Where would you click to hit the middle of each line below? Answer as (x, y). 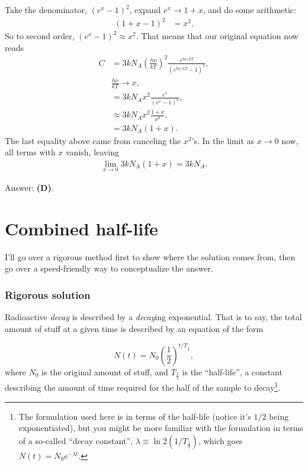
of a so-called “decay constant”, (76, 440)
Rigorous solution (48, 294)
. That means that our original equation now (217, 36)
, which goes (220, 440)
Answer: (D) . (29, 188)
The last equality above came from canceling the (93, 140)
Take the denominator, (46, 9)
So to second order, (40, 36)
